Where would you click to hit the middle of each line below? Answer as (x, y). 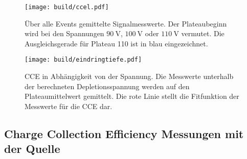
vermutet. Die (203, 33)
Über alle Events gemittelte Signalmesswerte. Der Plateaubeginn (126, 23)
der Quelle (32, 149)
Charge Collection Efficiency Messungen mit (124, 133)
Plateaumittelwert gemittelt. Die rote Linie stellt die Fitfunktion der (132, 96)
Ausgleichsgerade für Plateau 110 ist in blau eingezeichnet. (116, 43)
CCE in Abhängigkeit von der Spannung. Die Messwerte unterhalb (129, 76)
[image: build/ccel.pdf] (67, 7)
